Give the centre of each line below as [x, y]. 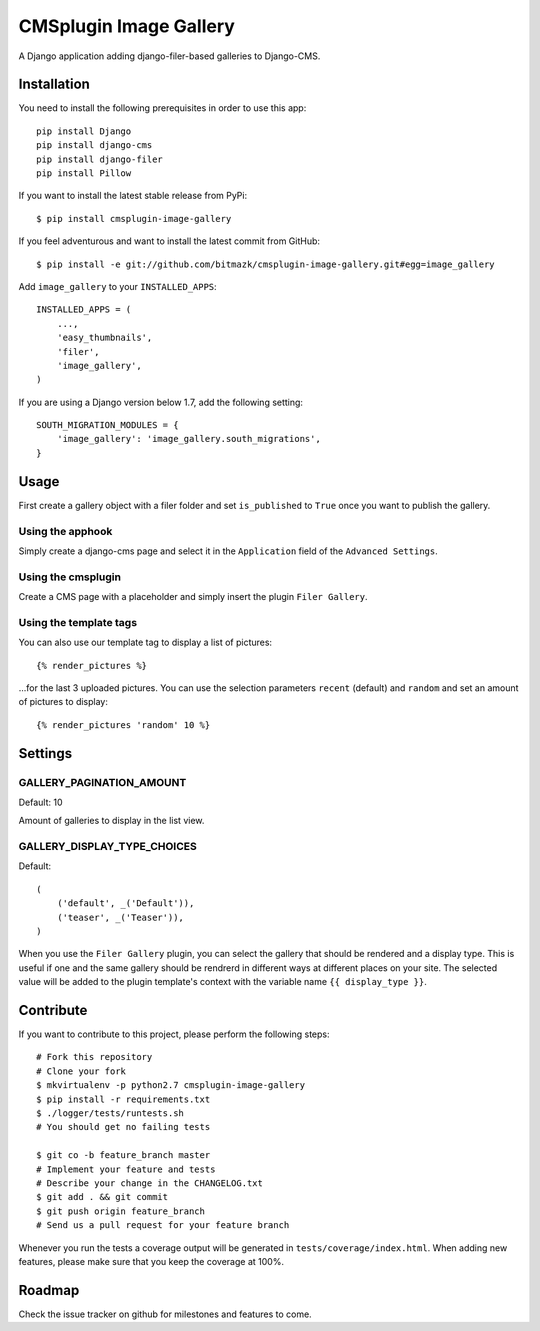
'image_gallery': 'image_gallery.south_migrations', [189, 439]
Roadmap [49, 1290]
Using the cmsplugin [70, 577]
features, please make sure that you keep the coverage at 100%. [151, 1261]
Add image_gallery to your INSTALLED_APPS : [117, 286]
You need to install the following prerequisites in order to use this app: [162, 108]
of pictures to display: [63, 702]
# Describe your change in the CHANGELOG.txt [150, 1183]
